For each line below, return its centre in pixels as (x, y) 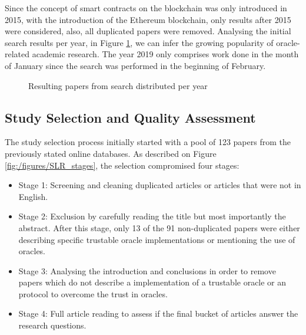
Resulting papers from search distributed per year (118, 85)
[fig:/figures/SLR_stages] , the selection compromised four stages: (122, 165)
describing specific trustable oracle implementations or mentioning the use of (157, 239)
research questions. (52, 325)
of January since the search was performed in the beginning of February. (135, 65)
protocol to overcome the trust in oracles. (93, 293)
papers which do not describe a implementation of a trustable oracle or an (152, 282)
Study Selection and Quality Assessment (130, 117)
